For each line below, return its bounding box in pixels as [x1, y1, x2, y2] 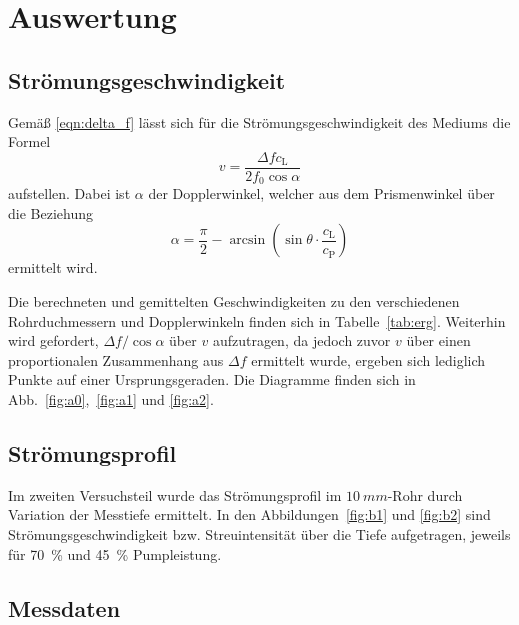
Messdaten [8, 592, 121, 623]
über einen [406, 330, 471, 351]
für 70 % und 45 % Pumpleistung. [8, 543, 222, 564]
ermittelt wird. [8, 257, 98, 278]
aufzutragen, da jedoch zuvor [212, 330, 391, 351]
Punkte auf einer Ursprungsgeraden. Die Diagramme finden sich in [8, 369, 416, 390]
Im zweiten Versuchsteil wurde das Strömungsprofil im [8, 484, 342, 505]
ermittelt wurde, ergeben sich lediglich [251, 349, 486, 370]
